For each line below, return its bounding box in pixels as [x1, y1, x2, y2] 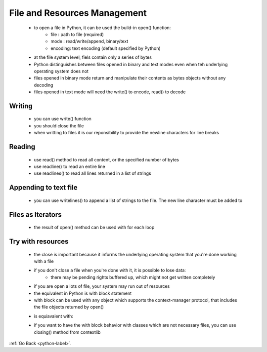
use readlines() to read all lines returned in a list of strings [34, 170, 152, 176]
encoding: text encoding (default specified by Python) [50, 45, 161, 51]
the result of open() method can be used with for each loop [34, 225, 155, 231]
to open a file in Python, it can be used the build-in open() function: [34, 25, 171, 31]
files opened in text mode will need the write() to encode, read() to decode [34, 89, 186, 95]
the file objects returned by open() [34, 304, 104, 310]
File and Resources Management [9, 7, 147, 18]
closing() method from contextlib [34, 329, 101, 335]
